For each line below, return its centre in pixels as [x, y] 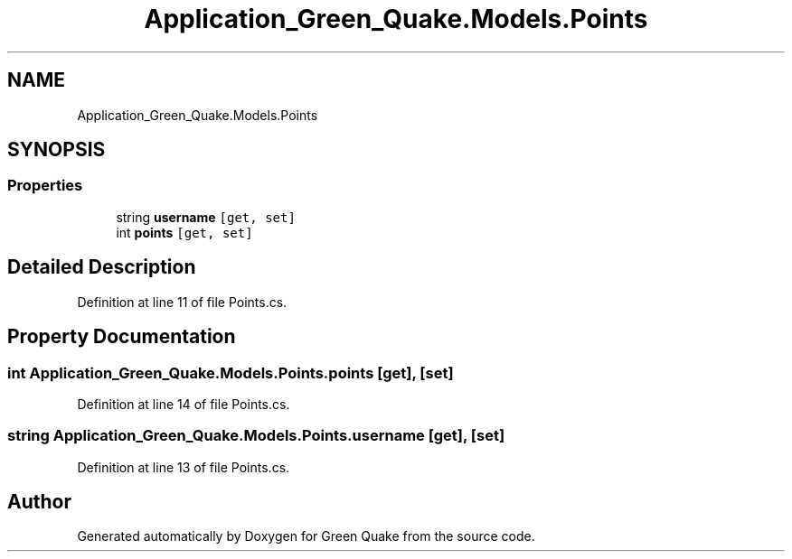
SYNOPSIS [57, 150]
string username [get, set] [206, 217]
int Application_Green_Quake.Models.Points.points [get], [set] [231, 373]
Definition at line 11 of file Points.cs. [182, 302]
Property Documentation [122, 337]
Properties [45, 186]
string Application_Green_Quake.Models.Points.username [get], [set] [256, 436]
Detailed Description [102, 267]
